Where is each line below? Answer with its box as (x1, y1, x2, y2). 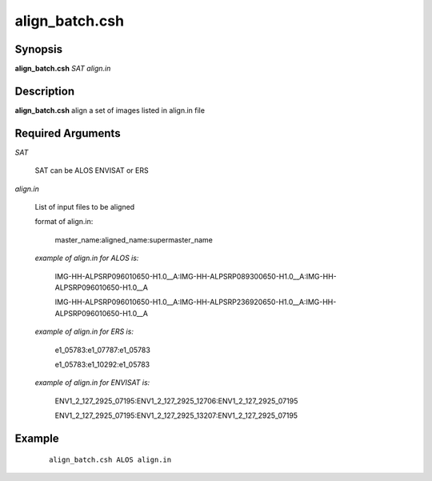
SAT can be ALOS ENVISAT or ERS (34, 166, 149, 175)
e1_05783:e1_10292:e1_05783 (54, 359, 150, 369)
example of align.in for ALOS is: (34, 253, 139, 263)
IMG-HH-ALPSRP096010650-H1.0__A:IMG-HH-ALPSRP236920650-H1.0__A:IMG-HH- (54, 297, 337, 307)
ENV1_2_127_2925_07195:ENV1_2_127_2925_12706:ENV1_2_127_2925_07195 (54, 396, 298, 406)
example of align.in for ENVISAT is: (34, 378, 150, 387)
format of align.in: (34, 217, 94, 226)
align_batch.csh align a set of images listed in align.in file (14, 105, 206, 115)
